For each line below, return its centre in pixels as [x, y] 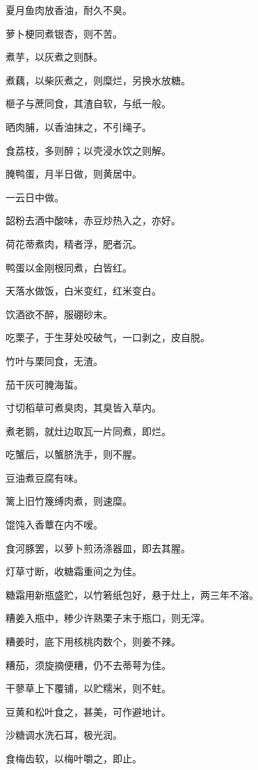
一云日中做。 [35, 197]
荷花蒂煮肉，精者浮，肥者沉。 [74, 243]
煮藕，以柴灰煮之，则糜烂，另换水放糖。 [98, 80]
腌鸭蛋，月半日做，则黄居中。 [74, 174]
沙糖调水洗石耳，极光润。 [64, 735]
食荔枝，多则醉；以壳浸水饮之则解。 [88, 150]
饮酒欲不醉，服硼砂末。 [59, 314]
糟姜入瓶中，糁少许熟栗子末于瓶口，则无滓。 [108, 618]
